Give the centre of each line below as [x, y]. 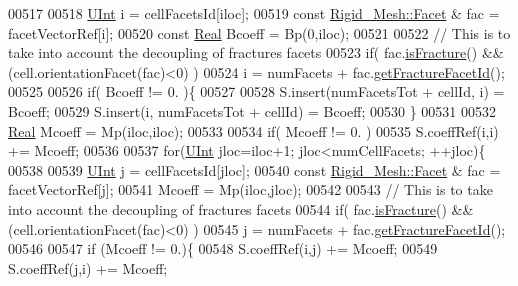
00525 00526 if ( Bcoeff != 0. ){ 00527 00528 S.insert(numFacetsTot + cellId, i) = [256, 91]
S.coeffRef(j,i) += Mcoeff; [88, 267]
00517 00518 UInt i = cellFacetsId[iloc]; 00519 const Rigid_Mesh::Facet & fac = [254, 13]
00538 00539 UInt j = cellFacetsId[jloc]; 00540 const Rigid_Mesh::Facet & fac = [254, 169]
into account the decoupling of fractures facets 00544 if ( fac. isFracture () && [241, 208]
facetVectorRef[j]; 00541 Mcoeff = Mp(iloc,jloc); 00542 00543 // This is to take [250, 189]
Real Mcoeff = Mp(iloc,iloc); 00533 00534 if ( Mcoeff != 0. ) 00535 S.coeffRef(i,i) [253, 130]
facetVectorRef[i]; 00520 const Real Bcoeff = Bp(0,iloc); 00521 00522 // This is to [259, 32]
